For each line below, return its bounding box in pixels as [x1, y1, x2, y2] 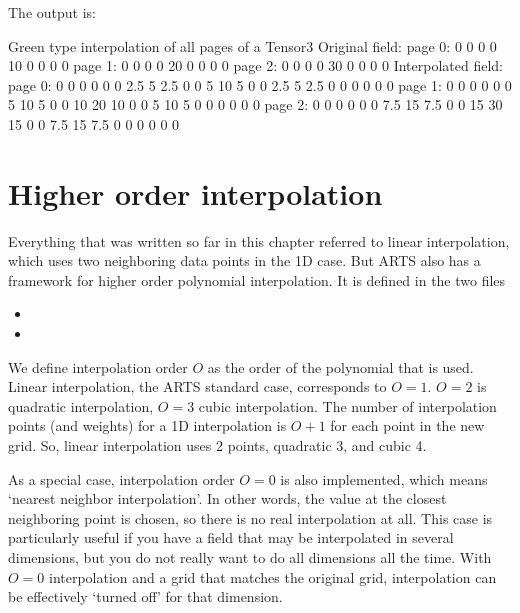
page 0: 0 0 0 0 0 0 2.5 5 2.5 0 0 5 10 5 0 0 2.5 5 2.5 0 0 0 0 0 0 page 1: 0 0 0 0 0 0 [8, 74, 512, 95]
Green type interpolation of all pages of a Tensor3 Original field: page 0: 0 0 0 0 [8, 35, 497, 56]
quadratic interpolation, [8, 395, 154, 416]
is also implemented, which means [280, 468, 488, 489]
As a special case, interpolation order [8, 468, 235, 489]
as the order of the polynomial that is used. [207, 356, 474, 377]
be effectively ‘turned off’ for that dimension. [8, 586, 283, 607]
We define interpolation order [8, 356, 188, 377]
